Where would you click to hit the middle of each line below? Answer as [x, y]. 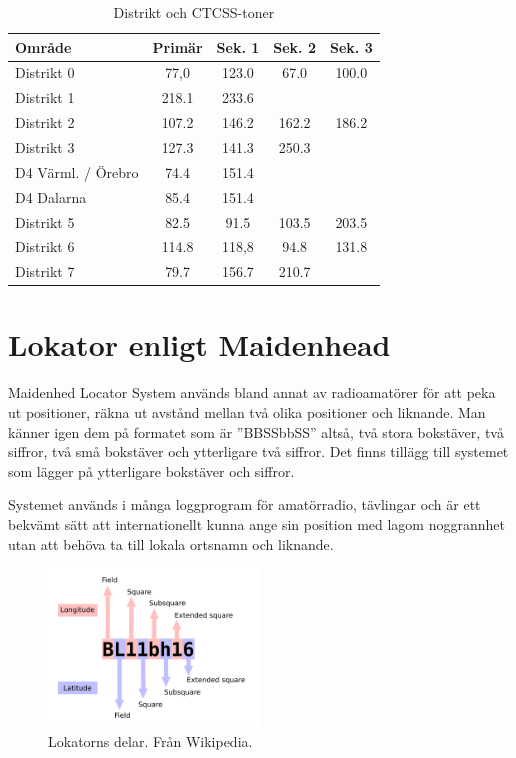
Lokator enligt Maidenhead [199, 344]
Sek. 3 [351, 46]
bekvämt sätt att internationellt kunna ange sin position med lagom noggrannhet [256, 523]
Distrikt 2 [45, 122]
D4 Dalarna [51, 196]
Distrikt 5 [45, 221]
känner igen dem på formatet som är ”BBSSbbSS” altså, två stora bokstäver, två [256, 431]
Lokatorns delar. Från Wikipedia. [150, 740]
